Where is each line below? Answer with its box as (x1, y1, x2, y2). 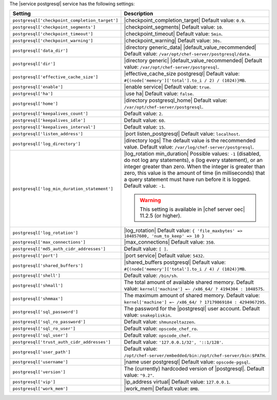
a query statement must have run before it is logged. (124, 176, 251, 183)
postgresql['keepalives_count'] (12, 111, 88, 116)
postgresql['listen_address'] (12, 131, 83, 136)
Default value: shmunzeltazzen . (124, 318, 196, 325)
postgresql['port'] (12, 252, 58, 258)
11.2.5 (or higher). (139, 212, 182, 220)
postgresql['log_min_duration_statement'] (12, 186, 113, 191)
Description (124, 10, 153, 17)
